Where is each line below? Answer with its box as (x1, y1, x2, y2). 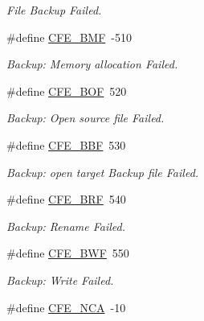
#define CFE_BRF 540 (6, 191, 126, 208)
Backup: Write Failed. (6, 271, 114, 288)
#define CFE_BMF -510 (6, 28, 132, 45)
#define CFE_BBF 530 (6, 136, 126, 153)
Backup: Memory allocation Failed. (6, 56, 178, 72)
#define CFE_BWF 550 (6, 245, 129, 261)
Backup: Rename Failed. (6, 217, 126, 234)
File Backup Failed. (6, 2, 102, 18)
